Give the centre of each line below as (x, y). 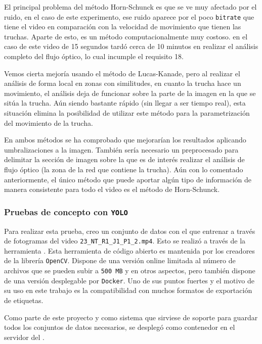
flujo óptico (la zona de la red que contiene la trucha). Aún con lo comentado (124, 169)
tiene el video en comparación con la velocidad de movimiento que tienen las (123, 27)
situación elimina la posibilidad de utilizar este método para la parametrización (127, 113)
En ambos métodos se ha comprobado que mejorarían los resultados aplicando (125, 140)
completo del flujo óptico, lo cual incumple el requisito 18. (94, 56)
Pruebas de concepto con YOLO (66, 211)
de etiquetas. (24, 300)
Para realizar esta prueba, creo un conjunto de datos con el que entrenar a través (130, 231)
